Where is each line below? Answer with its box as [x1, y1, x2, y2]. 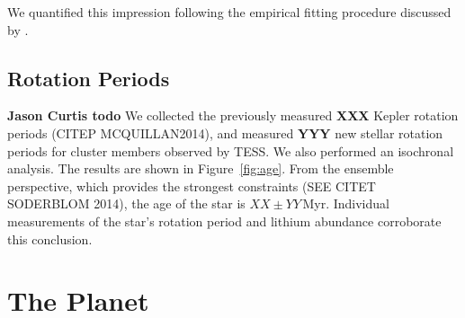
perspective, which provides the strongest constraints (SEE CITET [7, 176, 376, 195]
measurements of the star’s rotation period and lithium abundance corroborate [7, 211, 442, 230]
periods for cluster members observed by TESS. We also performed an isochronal [7, 141, 454, 160]
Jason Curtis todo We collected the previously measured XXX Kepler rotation [7, 106, 459, 125]
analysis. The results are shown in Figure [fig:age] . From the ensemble [7, 159, 394, 178]
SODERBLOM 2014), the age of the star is [7, 194, 246, 213]
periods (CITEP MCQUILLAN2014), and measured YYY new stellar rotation [7, 123, 443, 142]
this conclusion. [7, 229, 93, 248]
